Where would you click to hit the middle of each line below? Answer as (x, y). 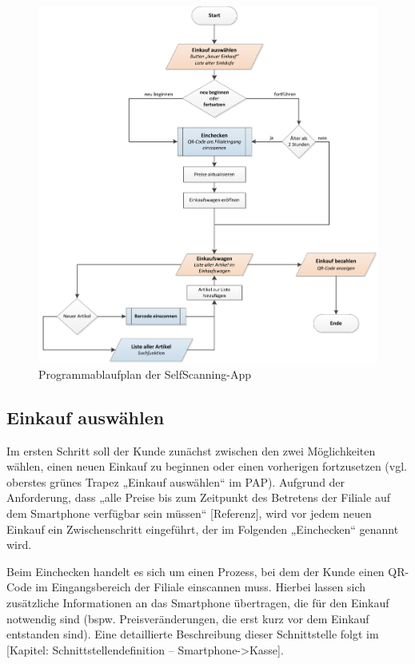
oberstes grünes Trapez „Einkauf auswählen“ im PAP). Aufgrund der (176, 481)
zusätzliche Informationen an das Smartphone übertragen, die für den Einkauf (198, 602)
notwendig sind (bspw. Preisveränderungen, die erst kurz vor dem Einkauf (188, 618)
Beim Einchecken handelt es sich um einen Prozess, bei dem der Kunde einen (196, 571)
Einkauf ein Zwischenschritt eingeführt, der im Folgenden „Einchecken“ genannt (203, 529)
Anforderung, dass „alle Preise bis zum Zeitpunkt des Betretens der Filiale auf (198, 497)
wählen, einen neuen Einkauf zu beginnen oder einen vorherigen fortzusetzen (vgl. (207, 466)
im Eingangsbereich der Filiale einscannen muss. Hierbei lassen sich (201, 587)
